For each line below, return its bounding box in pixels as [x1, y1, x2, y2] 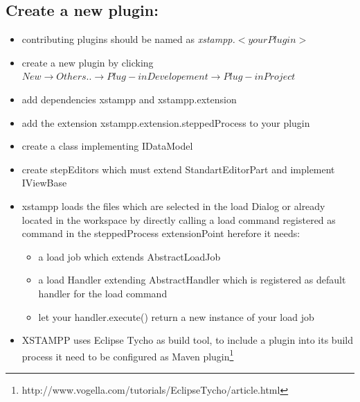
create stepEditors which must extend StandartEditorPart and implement [21, 161, 335, 176]
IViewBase [21, 175, 67, 190]
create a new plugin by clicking [21, 55, 154, 69]
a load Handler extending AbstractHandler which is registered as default [38, 272, 346, 287]
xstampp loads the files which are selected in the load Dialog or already [21, 198, 325, 213]
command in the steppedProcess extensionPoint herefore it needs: [21, 226, 300, 241]
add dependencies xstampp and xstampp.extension [21, 91, 237, 106]
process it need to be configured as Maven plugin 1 [21, 347, 234, 363]
